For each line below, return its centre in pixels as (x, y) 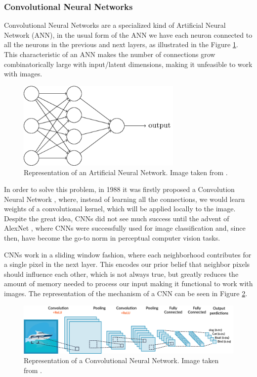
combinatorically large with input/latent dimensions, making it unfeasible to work (128, 64)
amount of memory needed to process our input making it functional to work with (128, 283)
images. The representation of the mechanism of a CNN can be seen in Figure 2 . (126, 293)
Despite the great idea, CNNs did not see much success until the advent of (117, 218)
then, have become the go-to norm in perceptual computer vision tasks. (112, 238)
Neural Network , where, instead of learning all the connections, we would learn (125, 199)
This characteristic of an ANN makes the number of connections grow (110, 54)
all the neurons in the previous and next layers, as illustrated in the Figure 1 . (121, 44)
